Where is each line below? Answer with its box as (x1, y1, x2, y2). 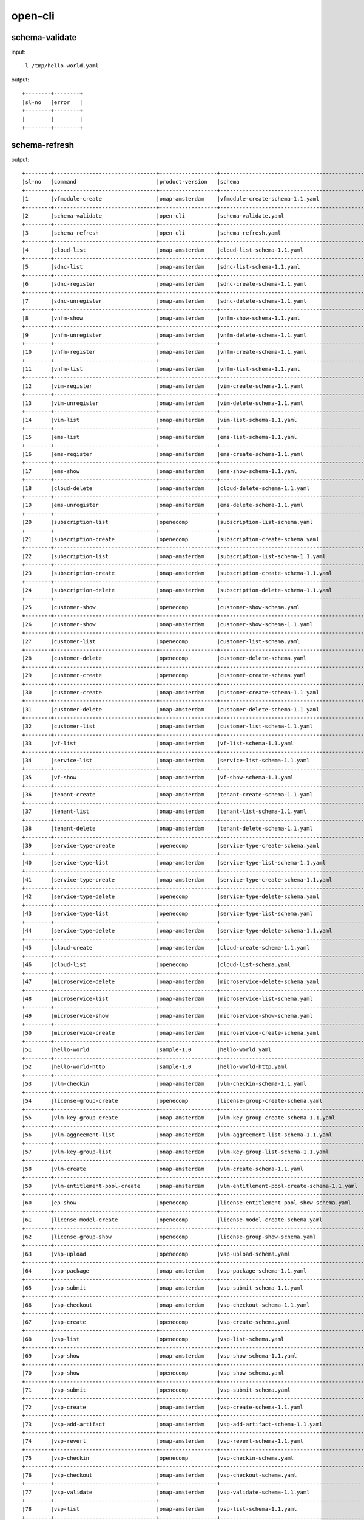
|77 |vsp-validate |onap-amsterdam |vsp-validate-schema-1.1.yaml (22, 1488, 310, 1496)
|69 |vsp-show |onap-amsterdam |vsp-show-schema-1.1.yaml (22, 1353, 297, 1359)
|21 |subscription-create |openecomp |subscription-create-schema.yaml (22, 536, 320, 542)
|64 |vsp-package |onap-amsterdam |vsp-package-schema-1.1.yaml (22, 1268, 307, 1274)
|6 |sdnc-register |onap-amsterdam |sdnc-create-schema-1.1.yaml (22, 280, 307, 288)
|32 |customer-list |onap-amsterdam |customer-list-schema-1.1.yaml (22, 723, 314, 730)
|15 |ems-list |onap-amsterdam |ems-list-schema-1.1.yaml (22, 434, 297, 441)
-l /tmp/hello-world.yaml (22, 63, 99, 69)
